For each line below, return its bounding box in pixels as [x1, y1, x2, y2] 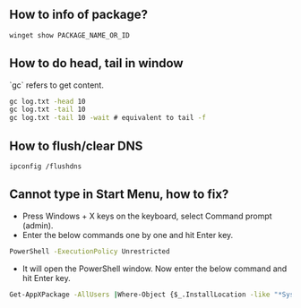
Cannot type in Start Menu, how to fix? [9, 187, 229, 202]
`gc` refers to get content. [9, 80, 105, 90]
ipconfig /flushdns [9, 161, 82, 171]
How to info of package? [9, 7, 149, 22]
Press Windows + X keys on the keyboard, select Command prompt [21, 210, 272, 221]
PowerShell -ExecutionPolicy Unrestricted [9, 246, 170, 256]
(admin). [21, 219, 54, 231]
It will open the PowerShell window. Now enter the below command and [21, 263, 288, 274]
